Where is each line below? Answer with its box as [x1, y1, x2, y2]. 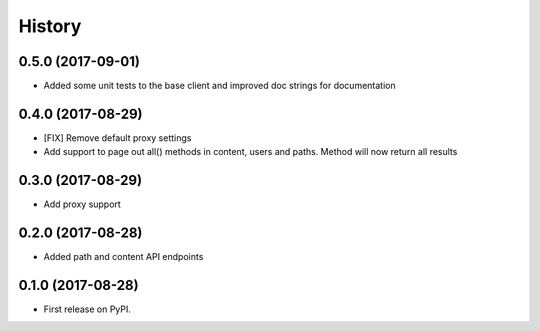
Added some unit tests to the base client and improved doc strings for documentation [43, 80, 396, 92]
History [18, 15, 82, 37]
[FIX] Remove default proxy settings [43, 131, 192, 144]
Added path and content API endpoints [43, 251, 204, 263]
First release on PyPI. [43, 303, 132, 315]
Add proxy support [43, 198, 122, 210]
